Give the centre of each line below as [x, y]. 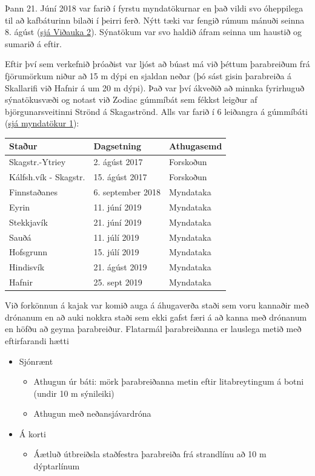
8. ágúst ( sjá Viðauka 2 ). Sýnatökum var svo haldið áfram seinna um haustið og [154, 32]
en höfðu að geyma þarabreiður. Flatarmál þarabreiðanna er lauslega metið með [153, 329]
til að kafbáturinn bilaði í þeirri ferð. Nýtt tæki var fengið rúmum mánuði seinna [155, 20]
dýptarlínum [57, 466]
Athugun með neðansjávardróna [92, 413]
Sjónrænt [36, 361]
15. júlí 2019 [116, 252]
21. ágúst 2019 [120, 267]
